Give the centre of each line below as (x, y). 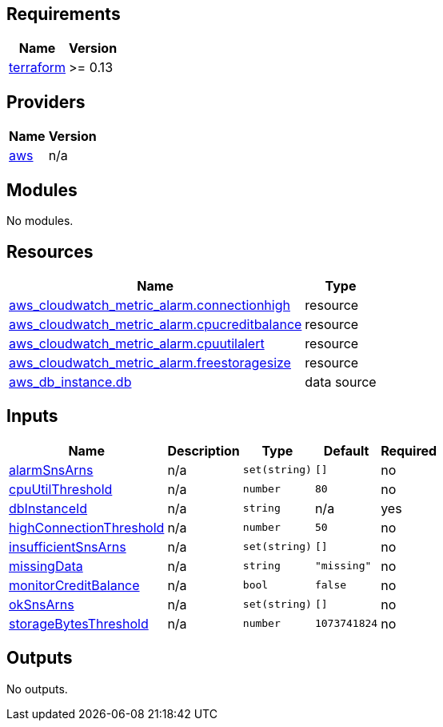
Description (204, 450)
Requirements (64, 14)
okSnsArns (42, 604)
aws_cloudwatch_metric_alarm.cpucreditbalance (156, 324)
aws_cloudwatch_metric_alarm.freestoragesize (150, 362)
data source (341, 382)
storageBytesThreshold (79, 623)
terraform (38, 68)
